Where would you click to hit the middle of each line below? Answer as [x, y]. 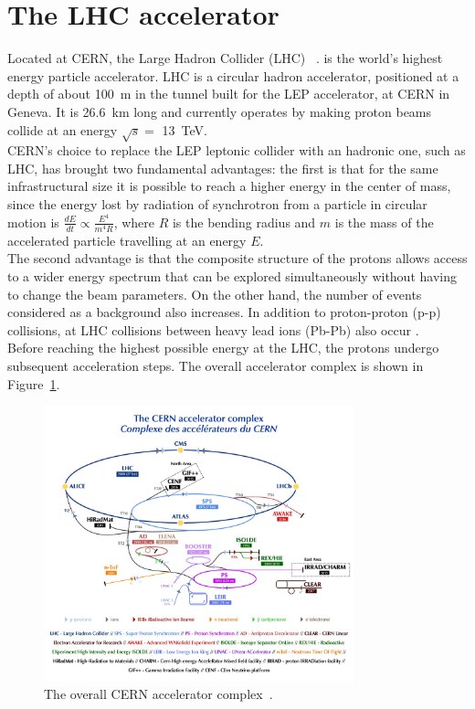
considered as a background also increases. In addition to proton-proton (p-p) [224, 312]
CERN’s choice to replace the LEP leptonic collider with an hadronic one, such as [237, 150]
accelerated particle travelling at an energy [127, 240]
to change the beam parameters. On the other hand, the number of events [215, 294]
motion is [33, 222]
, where [134, 222]
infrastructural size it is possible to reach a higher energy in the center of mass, [229, 186]
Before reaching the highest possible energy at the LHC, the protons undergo [223, 348]
